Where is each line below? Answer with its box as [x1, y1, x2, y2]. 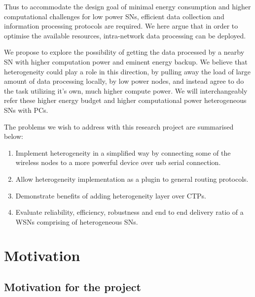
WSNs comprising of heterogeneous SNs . [15, 216, 138, 227]
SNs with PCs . [4, 104, 48, 115]
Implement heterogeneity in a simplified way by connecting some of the [15, 147, 231, 158]
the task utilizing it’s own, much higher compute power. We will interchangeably [4, 85, 248, 96]
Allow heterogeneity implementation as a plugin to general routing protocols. [15, 173, 249, 184]
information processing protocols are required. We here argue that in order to [4, 21, 238, 31]
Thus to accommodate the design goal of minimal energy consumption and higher [4, 1, 251, 11]
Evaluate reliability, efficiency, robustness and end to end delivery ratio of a [15, 207, 244, 217]
